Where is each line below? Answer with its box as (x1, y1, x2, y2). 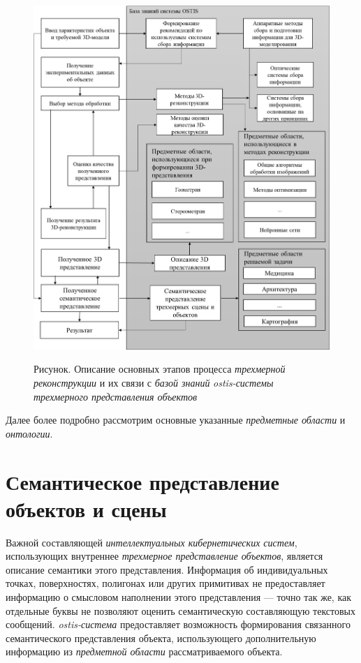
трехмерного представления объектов (34, 389, 198, 403)
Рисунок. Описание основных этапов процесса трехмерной (34, 362, 286, 376)
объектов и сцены (6, 494, 167, 523)
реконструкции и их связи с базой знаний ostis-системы (34, 375, 274, 389)
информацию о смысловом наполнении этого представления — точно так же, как (6, 590, 352, 604)
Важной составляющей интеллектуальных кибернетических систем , (6, 535, 297, 549)
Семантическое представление (6, 467, 279, 496)
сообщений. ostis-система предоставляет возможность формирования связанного (6, 617, 351, 632)
